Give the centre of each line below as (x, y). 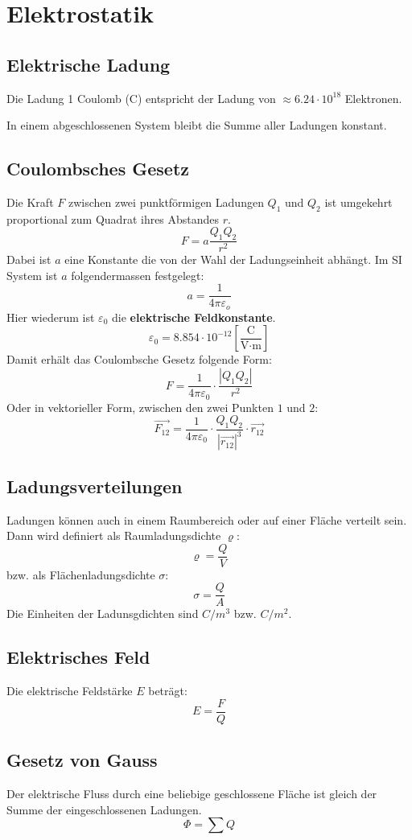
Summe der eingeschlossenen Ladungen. (104, 809)
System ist (32, 275)
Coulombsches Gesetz (98, 169)
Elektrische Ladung (89, 64)
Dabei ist (29, 259)
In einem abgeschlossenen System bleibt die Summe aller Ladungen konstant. (197, 125)
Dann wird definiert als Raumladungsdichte (114, 535)
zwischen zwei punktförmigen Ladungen (166, 202)
